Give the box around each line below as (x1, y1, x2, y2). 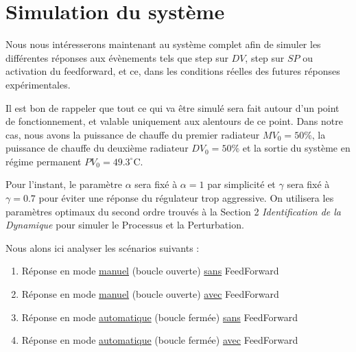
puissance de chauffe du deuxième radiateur (5, 141, 189, 155)
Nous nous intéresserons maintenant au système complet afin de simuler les (5, 37, 321, 51)
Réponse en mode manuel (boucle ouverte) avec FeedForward (21, 287, 279, 301)
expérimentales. (5, 77, 71, 91)
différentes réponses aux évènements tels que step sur (5, 50, 228, 64)
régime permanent (5, 154, 82, 168)
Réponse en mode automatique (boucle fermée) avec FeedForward (21, 333, 298, 347)
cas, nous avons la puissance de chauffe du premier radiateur (5, 127, 260, 141)
